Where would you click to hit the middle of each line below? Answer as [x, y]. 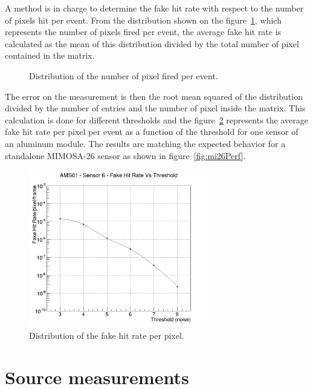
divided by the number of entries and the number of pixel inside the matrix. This [155, 108]
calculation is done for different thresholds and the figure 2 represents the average [156, 119]
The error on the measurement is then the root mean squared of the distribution [154, 96]
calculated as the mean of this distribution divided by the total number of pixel [152, 43]
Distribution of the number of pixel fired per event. [124, 75]
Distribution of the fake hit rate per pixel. [107, 335]
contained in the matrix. [50, 55]
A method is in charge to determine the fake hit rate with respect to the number [154, 8]
